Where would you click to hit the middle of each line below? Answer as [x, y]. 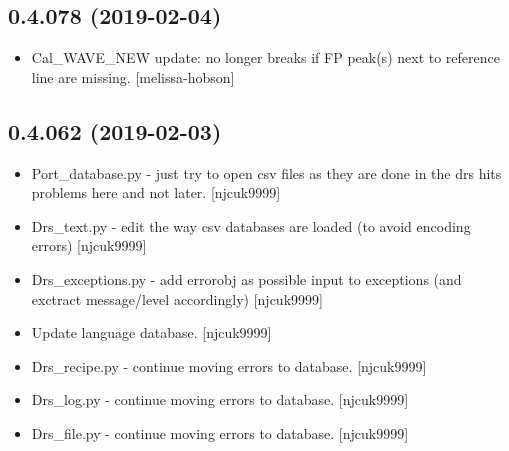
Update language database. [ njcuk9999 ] [151, 332]
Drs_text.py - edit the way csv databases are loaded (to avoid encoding [251, 225]
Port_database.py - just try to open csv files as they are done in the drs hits [266, 172]
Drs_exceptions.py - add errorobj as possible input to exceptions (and [246, 278]
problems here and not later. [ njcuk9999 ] [156, 192]
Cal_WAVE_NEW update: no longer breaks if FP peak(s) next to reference [265, 57]
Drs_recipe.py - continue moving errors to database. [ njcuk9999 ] [229, 365]
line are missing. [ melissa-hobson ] [133, 76]
